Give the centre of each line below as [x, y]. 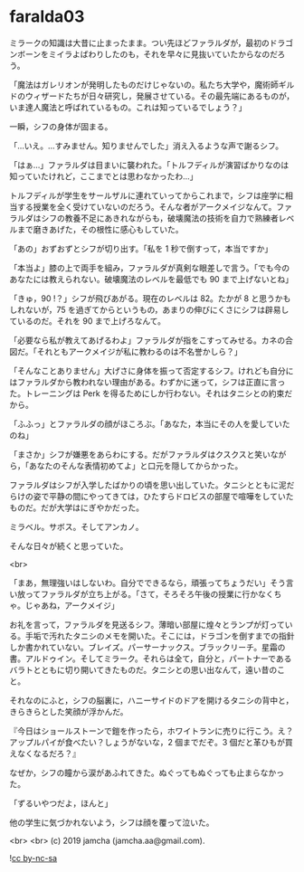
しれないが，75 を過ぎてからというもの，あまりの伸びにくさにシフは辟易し [149, 309]
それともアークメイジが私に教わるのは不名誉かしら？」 [139, 351]
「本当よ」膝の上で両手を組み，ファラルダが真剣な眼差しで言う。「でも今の [150, 268]
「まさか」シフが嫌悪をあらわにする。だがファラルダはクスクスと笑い [140, 454]
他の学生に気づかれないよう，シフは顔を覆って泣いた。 [112, 822]
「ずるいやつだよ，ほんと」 [61, 803]
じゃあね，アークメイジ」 [72, 605]
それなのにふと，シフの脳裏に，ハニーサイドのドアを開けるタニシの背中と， [152, 700]
